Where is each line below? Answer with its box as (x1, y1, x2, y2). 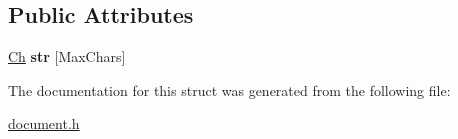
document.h (8, 113, 80, 134)
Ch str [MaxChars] (8, 46, 126, 67)
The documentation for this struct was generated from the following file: (8, 79, 451, 100)
